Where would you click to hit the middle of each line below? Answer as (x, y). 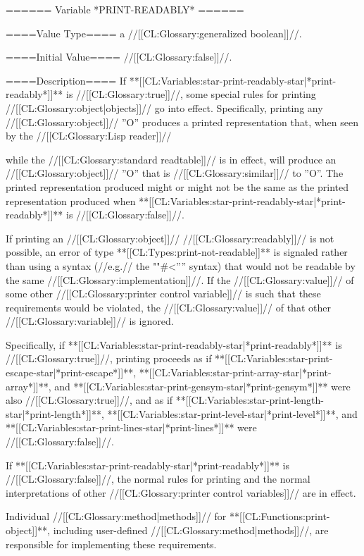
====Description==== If (66, 80)
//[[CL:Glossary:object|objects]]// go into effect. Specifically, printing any (164, 107)
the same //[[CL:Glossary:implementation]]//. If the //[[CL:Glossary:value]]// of (180, 279)
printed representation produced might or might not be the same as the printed (177, 186)
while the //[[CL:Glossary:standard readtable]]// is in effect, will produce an (171, 159)
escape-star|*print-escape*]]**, (71, 372)
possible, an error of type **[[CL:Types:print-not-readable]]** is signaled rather (177, 252)
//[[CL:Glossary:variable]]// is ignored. (90, 321)
